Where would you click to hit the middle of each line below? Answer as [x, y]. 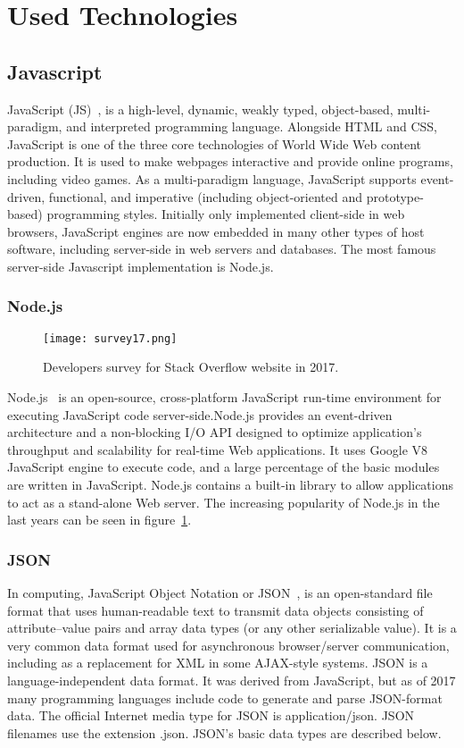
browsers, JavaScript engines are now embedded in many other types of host [216, 231]
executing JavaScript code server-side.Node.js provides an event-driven [200, 414]
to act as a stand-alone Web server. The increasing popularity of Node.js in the [224, 502]
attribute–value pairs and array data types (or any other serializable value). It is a [232, 628]
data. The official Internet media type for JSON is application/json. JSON [211, 715]
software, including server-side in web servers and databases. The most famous [222, 249]
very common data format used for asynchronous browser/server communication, [228, 645]
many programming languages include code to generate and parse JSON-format [225, 698]
